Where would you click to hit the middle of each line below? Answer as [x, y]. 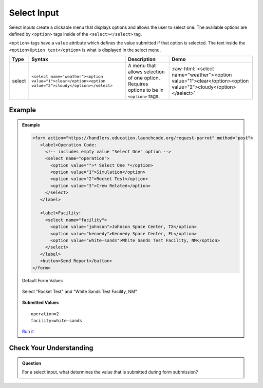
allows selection [146, 72]
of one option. [144, 78]
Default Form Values [43, 280]
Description [142, 60]
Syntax [40, 60]
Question [32, 363]
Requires [138, 84]
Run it [28, 331]
